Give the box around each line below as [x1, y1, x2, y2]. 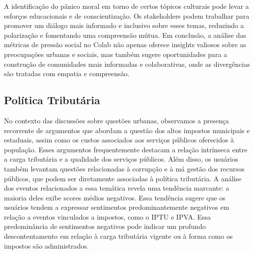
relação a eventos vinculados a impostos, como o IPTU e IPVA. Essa [4, 211, 211, 222]
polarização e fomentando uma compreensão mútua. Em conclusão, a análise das [4, 29, 246, 40]
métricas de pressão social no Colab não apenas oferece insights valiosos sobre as [4, 39, 246, 50]
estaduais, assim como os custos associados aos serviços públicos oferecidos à [4, 135, 234, 145]
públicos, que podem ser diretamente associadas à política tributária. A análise [4, 173, 242, 183]
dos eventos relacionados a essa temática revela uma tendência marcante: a [4, 183, 229, 193]
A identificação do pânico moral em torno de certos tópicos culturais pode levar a [4, 1, 249, 11]
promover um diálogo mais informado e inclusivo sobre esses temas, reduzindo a [4, 20, 244, 30]
